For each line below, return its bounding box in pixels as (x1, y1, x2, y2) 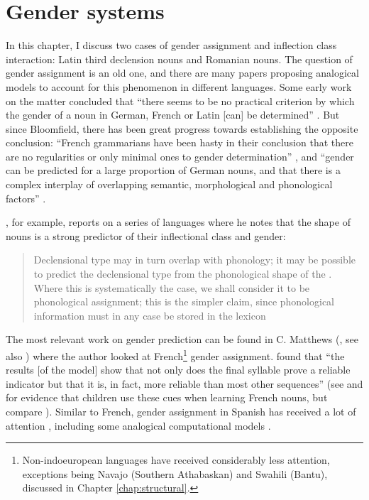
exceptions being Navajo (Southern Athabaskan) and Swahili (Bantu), (22, 466, 328, 481)
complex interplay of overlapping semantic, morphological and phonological (6, 177, 333, 192)
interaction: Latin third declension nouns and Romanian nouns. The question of (6, 51, 353, 66)
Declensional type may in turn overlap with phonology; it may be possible (33, 252, 356, 267)
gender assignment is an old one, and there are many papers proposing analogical (6, 65, 359, 80)
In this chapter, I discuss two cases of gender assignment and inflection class (6, 38, 337, 53)
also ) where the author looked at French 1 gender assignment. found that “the (6, 347, 345, 363)
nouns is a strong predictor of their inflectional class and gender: (6, 228, 286, 243)
